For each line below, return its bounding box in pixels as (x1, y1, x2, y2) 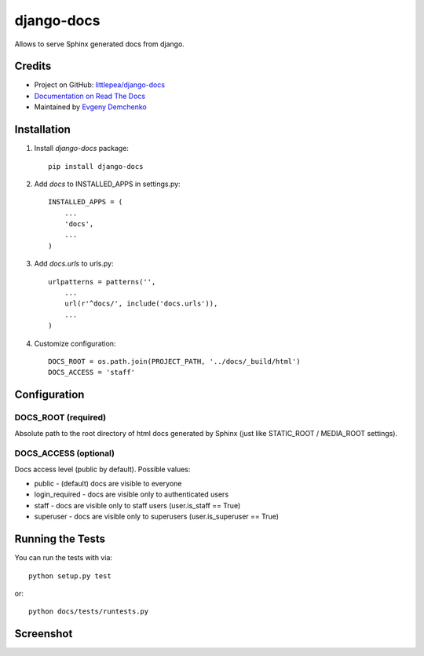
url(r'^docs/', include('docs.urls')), (64, 299, 218, 308)
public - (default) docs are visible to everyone (34, 479, 182, 489)
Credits (14, 60, 52, 73)
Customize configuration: (34, 339, 116, 348)
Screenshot (14, 627, 73, 640)
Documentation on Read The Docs (34, 91, 145, 101)
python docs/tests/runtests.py (28, 607, 149, 616)
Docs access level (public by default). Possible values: (14, 464, 191, 474)
